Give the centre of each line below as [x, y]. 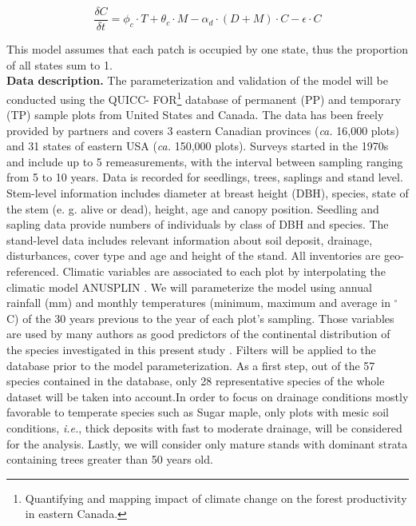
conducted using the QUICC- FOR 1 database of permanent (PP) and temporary [204, 98]
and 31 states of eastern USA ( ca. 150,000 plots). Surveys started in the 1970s [198, 146]
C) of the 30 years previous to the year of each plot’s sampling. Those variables [200, 318]
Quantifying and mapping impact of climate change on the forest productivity [216, 498]
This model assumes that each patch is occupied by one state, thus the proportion [208, 49]
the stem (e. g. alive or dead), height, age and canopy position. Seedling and [193, 208]
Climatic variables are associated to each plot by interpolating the [224, 271]
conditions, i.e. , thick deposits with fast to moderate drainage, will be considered [204, 427]
